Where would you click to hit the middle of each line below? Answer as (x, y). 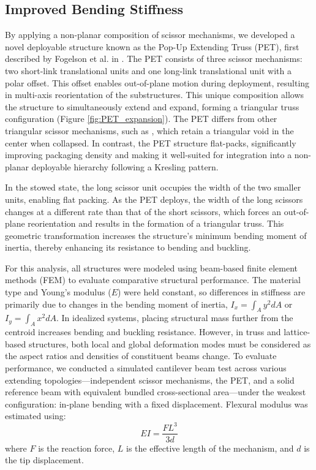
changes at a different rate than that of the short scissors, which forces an (143, 211)
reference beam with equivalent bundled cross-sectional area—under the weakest (156, 392)
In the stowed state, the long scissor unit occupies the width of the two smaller (153, 187)
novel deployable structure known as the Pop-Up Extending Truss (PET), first (152, 46)
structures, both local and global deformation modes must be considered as (170, 343)
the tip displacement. (44, 460)
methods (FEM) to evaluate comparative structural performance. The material (153, 280)
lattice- (297, 332)
